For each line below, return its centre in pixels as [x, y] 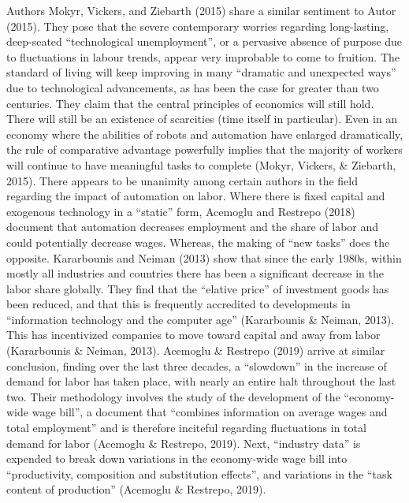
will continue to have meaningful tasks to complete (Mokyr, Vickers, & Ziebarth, [201, 164]
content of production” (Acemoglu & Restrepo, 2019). [136, 489]
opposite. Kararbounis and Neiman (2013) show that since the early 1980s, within [204, 257]
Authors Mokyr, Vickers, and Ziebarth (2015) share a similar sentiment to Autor [201, 10]
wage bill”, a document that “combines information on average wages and [210, 412]
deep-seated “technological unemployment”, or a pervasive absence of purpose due [204, 41]
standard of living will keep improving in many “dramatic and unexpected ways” [201, 72]
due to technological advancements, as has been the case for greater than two [193, 87]
